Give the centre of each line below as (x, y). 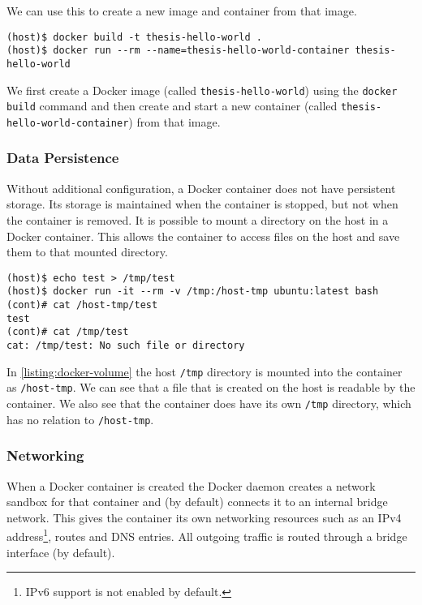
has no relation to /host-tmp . (80, 419)
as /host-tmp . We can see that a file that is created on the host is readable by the (211, 387)
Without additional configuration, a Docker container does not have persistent (201, 188)
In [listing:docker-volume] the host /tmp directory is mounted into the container (205, 371)
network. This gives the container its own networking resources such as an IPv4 (204, 517)
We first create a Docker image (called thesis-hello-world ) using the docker (202, 90)
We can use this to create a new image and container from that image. (182, 11)
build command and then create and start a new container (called (172, 106)
